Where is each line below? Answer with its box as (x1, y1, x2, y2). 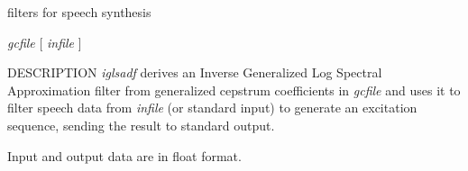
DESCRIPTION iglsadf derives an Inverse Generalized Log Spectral (7, 63, 382, 82)
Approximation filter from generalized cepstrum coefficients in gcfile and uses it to (7, 80, 461, 99)
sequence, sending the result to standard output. (7, 115, 275, 134)
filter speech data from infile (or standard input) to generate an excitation (7, 98, 418, 117)
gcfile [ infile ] (7, 32, 82, 51)
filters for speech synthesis (7, 3, 151, 21)
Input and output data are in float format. (7, 146, 242, 165)
